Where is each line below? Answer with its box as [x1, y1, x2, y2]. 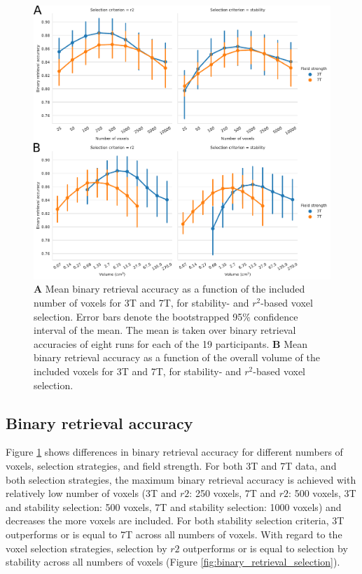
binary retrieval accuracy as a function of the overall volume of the [34, 350, 320, 365]
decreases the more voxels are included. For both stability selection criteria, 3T [6, 513, 344, 528]
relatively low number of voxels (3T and [6, 486, 177, 500]
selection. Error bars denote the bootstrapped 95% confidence [34, 309, 298, 323]
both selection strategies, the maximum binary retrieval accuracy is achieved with [6, 472, 356, 486]
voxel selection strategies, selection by [6, 540, 167, 555]
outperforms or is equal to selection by [183, 540, 348, 555]
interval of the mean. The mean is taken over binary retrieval [34, 323, 296, 337]
